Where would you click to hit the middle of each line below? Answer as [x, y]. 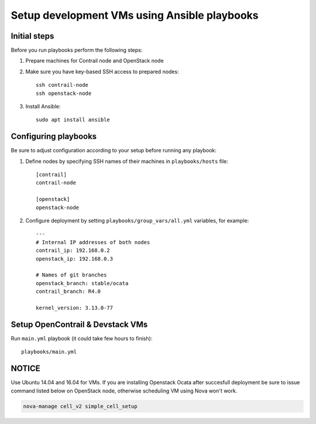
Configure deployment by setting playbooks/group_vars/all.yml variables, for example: [137, 221]
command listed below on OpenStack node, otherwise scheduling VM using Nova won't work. [124, 391]
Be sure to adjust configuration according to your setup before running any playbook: [114, 151]
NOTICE [25, 369]
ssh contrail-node [62, 85]
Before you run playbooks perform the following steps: [77, 50]
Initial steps [32, 36]
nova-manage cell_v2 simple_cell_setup [80, 406]
